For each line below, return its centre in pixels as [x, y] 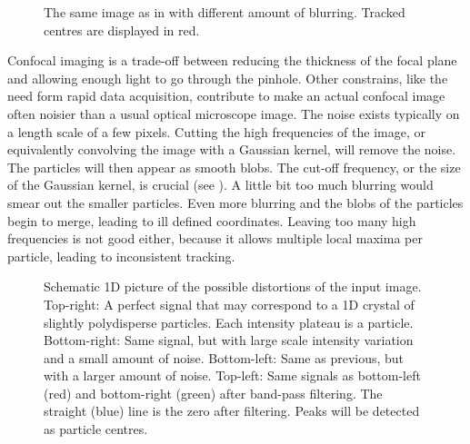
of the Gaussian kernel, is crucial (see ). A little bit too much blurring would [220, 185]
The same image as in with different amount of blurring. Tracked [225, 12]
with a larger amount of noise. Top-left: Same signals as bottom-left [232, 375]
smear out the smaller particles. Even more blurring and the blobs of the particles [235, 202]
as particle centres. [96, 429]
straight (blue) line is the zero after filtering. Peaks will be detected [232, 411]
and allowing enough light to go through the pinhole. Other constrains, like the [228, 78]
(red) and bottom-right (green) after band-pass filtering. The [213, 393]
